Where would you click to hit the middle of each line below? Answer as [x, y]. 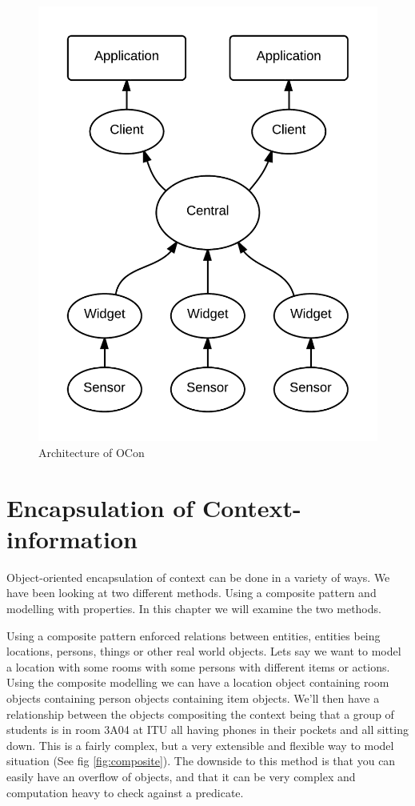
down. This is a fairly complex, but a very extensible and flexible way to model [200, 745]
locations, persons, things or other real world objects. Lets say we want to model [204, 651]
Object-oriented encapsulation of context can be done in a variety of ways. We [198, 577]
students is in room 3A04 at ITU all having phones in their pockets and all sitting [207, 730]
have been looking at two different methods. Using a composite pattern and [192, 593]
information [72, 538]
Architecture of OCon [92, 452]
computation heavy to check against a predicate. [125, 792]
